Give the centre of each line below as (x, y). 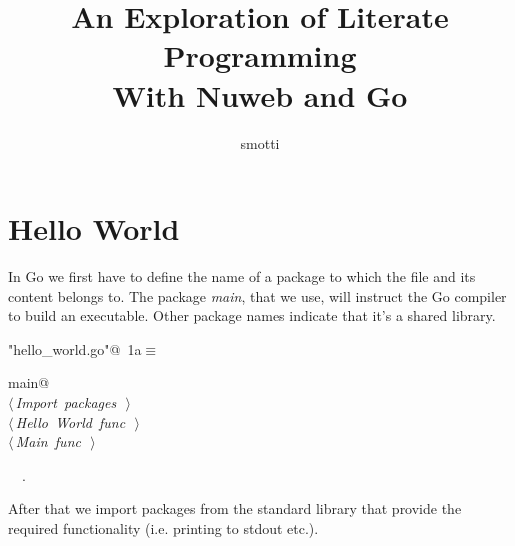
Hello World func (70, 421)
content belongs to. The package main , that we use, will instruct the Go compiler (257, 295)
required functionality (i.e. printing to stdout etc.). (163, 527)
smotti (260, 142)
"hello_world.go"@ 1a (75, 348)
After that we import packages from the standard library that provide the (235, 508)
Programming (260, 55)
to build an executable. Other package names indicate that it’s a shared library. (252, 315)
